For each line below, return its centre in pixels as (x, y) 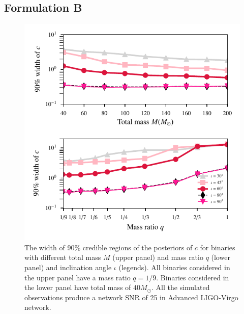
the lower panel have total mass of (78, 287)
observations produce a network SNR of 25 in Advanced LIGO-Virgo (131, 297)
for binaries (218, 247)
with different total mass (63, 257)
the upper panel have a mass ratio (78, 277)
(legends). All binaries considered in (174, 267)
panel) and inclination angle (68, 267)
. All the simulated (181, 287)
